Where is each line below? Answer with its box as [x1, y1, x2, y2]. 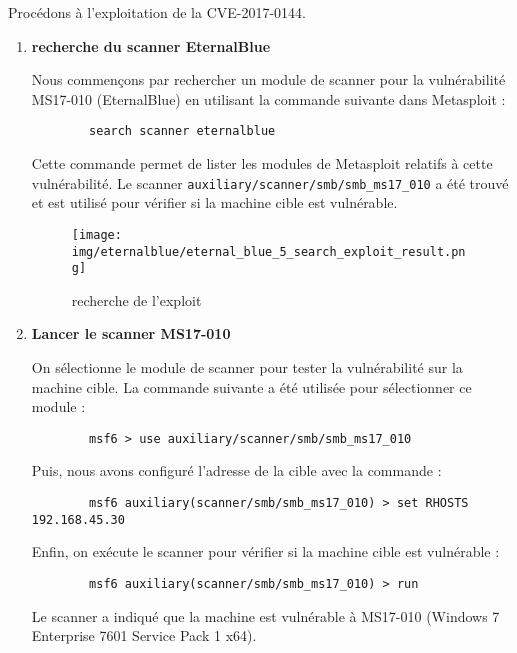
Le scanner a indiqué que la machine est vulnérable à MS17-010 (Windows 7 [31, 605, 500, 626]
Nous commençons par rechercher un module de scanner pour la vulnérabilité [31, 69, 506, 90]
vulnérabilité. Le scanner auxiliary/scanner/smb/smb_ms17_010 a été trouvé [31, 172, 509, 193]
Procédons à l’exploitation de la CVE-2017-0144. [8, 2, 307, 22]
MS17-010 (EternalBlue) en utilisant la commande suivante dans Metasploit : [31, 88, 506, 109]
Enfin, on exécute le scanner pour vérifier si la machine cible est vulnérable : [31, 541, 500, 562]
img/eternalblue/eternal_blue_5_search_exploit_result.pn [71, 244, 466, 259]
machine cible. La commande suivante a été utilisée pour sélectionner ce [31, 376, 472, 397]
